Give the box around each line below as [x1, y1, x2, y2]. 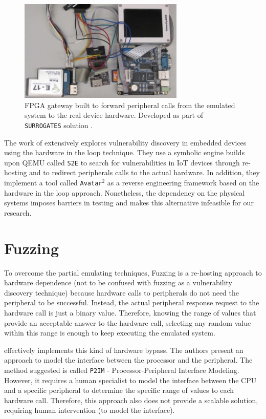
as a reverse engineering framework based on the [107, 177, 259, 187]
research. [4, 207, 32, 218]
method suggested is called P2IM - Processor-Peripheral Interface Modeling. [4, 364, 239, 375]
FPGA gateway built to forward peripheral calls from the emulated [25, 99, 235, 110]
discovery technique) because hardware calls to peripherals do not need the [4, 287, 239, 298]
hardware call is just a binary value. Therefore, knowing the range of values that [4, 307, 256, 318]
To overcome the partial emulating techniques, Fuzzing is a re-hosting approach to [4, 267, 262, 278]
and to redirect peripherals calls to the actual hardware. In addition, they [29, 167, 260, 178]
